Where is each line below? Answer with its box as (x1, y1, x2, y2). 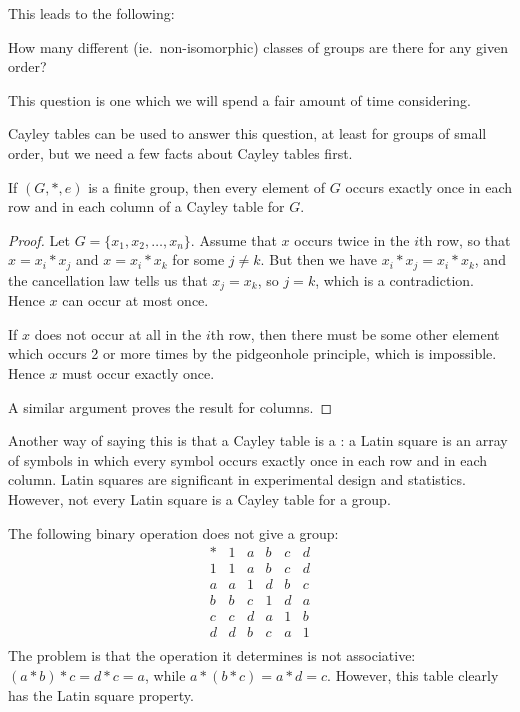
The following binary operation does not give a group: (8, 522, 339, 543)
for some (172, 249, 225, 270)
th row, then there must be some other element (210, 323, 500, 344)
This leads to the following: (8, 3, 175, 23)
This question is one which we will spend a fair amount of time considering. (8, 89, 471, 110)
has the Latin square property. (8, 684, 194, 705)
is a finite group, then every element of (88, 176, 326, 197)
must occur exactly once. (62, 363, 215, 384)
